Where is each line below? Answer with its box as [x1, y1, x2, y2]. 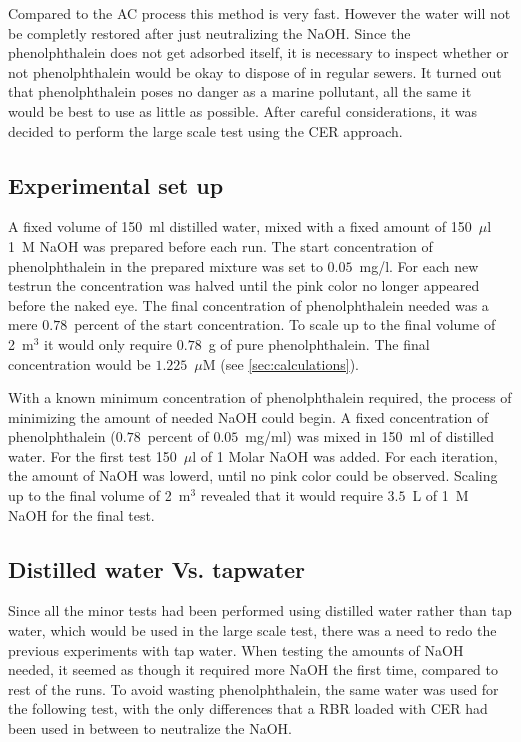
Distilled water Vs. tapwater [8, 553, 306, 584]
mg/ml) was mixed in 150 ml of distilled [245, 426, 494, 447]
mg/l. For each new [359, 255, 479, 276]
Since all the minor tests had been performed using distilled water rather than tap [8, 600, 512, 621]
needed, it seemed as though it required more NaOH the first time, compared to [8, 659, 498, 680]
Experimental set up [8, 169, 224, 200]
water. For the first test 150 [8, 445, 177, 466]
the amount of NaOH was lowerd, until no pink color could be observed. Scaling [8, 465, 498, 486]
